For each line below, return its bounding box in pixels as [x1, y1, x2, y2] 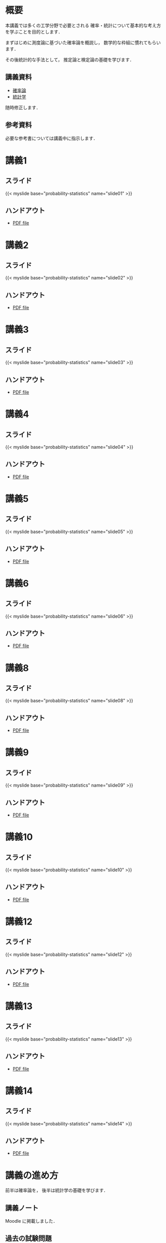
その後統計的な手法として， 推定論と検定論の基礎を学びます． [5, 56, 134, 62]
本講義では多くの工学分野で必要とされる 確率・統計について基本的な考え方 [5, 22, 161, 28]
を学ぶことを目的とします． [5, 28, 63, 34]
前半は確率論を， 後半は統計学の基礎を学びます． [5, 1187, 108, 1193]
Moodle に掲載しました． [5, 1218, 58, 1224]
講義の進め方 [5, 1169, 59, 1181]
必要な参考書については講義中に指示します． [5, 135, 98, 141]
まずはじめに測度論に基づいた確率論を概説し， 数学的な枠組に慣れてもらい [5, 39, 161, 46]
